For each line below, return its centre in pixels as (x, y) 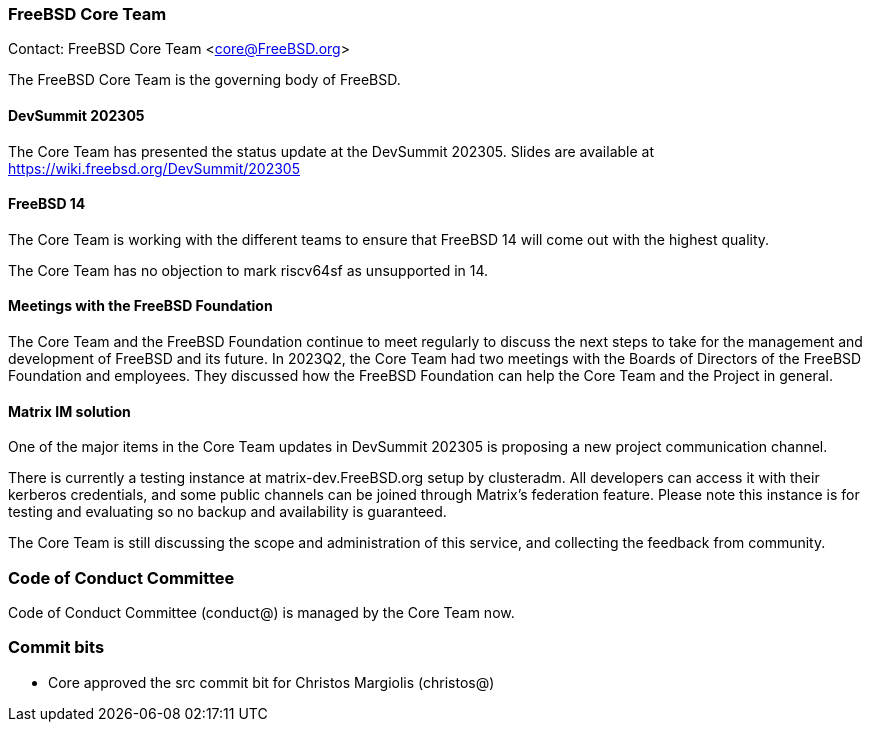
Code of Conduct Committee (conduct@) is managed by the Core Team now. (261, 612)
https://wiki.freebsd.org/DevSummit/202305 (154, 168)
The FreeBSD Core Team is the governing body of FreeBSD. (204, 80)
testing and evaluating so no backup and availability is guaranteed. (227, 512)
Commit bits (56, 647)
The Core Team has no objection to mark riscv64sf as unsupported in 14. (248, 270)
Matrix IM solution (69, 411)
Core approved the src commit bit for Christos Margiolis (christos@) (271, 682)
